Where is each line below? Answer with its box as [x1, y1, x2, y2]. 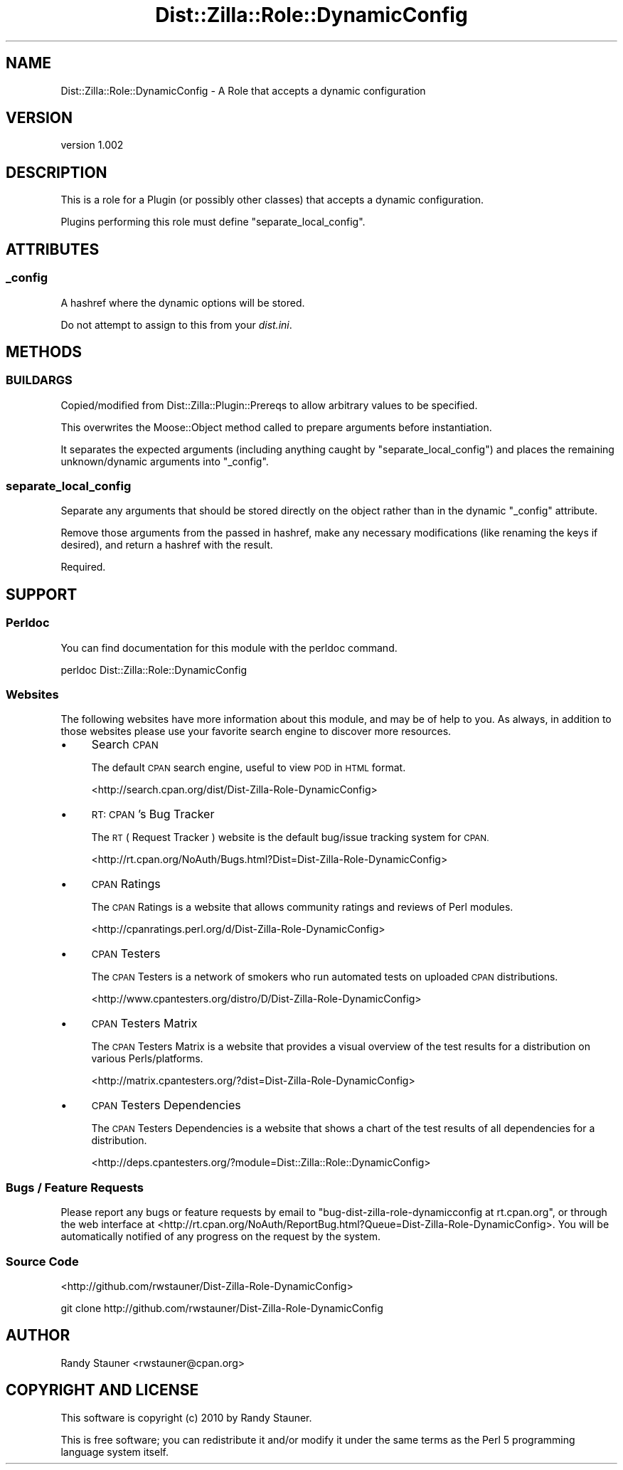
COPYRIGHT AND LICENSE [6, 1381, 199, 1400]
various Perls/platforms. [91, 1052, 203, 1065]
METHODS [6, 342, 82, 361]
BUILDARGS [6, 373, 73, 388]
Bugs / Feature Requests [6, 1180, 144, 1195]
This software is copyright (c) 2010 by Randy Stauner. [60, 1411, 312, 1424]
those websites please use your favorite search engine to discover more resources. [60, 725, 452, 738]
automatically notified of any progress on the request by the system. [60, 1230, 381, 1243]
